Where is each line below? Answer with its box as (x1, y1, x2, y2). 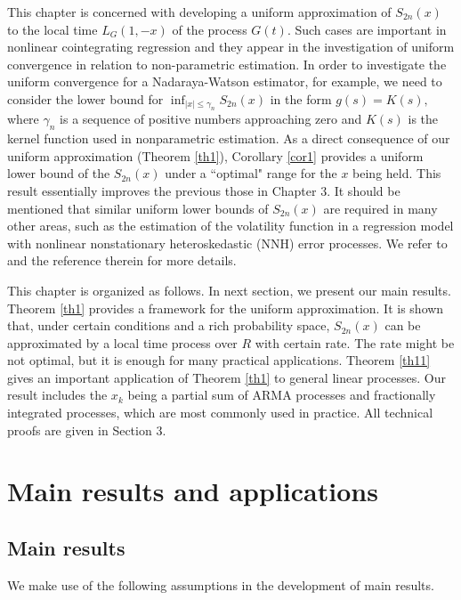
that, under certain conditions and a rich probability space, (7, 316, 330, 335)
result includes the (7, 385, 108, 404)
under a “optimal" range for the (165, 164, 337, 182)
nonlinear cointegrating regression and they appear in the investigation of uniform (7, 37, 455, 56)
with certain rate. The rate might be (255, 333, 455, 352)
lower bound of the (7, 164, 110, 182)
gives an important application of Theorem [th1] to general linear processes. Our (7, 368, 446, 386)
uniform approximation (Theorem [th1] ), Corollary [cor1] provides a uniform (7, 146, 424, 165)
